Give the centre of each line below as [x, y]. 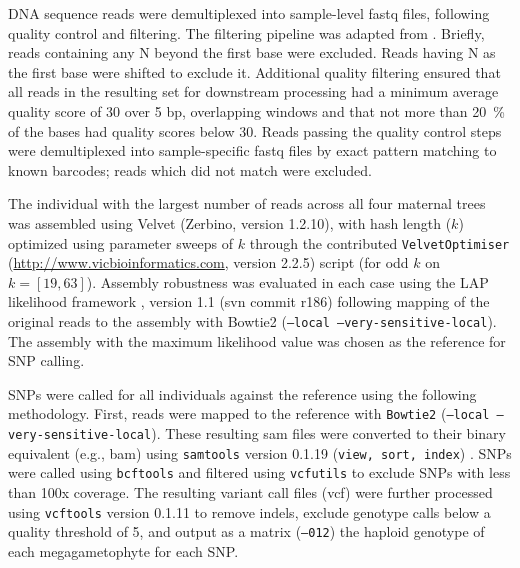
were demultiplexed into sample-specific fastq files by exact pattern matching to [252, 150]
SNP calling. [46, 360]
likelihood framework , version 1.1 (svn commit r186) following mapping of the [249, 301]
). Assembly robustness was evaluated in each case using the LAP [287, 281]
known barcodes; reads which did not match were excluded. [190, 169]
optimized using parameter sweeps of [121, 242]
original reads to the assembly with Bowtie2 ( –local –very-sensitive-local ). [252, 320]
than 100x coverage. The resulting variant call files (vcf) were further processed [250, 492]
